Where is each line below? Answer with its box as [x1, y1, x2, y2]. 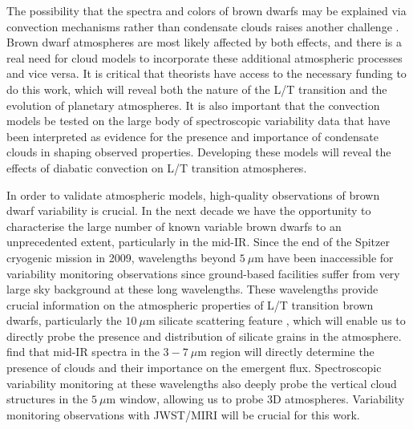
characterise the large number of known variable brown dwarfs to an [6, 217, 342, 234]
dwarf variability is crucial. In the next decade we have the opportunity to [6, 202, 371, 219]
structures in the [6, 391, 88, 407]
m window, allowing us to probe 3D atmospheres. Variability [106, 391, 405, 407]
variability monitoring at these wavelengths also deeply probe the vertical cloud [6, 374, 397, 391]
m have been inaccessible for [254, 249, 394, 265]
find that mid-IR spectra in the [6, 343, 160, 360]
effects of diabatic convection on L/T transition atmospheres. [6, 159, 307, 176]
